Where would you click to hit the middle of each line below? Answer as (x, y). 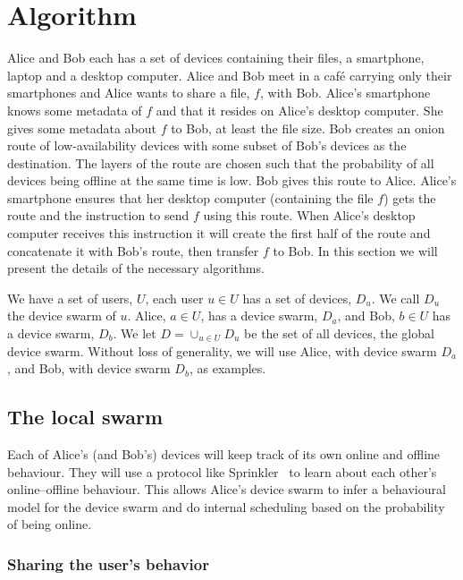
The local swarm (85, 417)
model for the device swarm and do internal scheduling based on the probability (226, 506)
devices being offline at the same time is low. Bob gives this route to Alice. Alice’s (232, 180)
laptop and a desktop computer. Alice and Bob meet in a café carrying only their (230, 75)
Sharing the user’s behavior (108, 563)
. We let (135, 333)
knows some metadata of (75, 110)
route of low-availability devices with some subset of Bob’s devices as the (207, 145)
